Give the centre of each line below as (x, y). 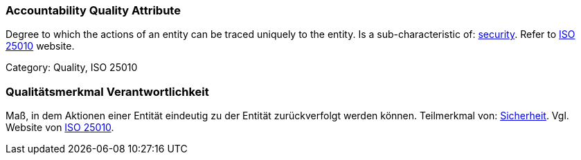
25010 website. (40, 46)
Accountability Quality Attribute (93, 10)
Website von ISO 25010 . (60, 128)
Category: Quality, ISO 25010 (72, 68)
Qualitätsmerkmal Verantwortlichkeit (107, 91)
